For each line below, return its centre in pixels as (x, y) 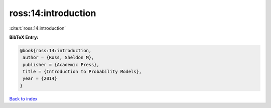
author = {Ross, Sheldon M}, (58, 58)
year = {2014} (40, 79)
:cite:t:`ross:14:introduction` (38, 28)
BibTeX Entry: (24, 37)
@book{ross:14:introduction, (56, 50)
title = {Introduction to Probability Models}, (82, 72)
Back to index (23, 98)
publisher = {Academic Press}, (61, 65)
